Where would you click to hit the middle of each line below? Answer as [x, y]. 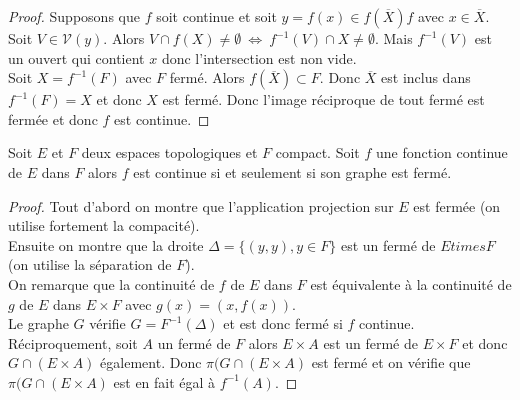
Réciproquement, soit [73, 342]
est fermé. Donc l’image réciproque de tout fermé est [323, 99]
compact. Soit [317, 152]
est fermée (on [457, 205]
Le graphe [38, 323]
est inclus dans [426, 77]
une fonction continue [441, 152]
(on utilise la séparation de [90, 264]
